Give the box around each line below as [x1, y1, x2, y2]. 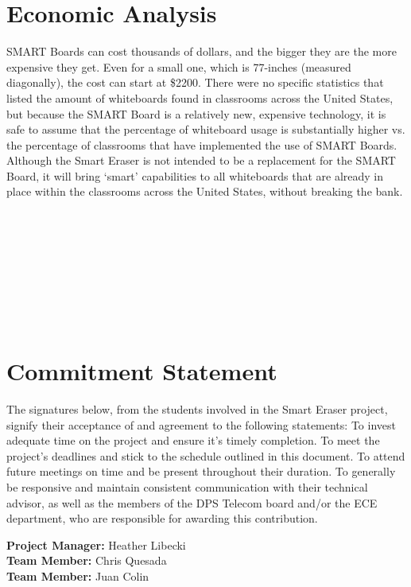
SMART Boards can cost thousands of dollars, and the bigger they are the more [6, 43, 397, 60]
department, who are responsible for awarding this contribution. [6, 510, 318, 527]
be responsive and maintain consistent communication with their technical [6, 478, 368, 495]
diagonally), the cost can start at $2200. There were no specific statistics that [6, 74, 384, 91]
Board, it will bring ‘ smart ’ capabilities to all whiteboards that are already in [6, 167, 384, 184]
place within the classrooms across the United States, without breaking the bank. [6, 183, 403, 200]
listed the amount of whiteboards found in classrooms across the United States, [6, 89, 394, 106]
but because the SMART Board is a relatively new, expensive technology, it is [6, 105, 386, 122]
